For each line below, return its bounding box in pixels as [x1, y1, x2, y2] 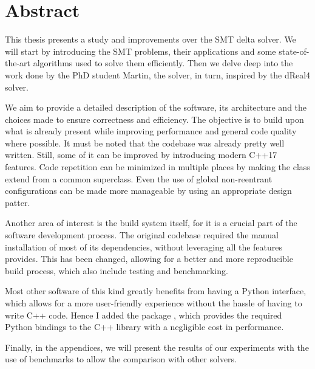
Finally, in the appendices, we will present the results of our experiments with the [5, 340, 309, 353]
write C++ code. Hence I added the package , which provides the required [5, 308, 282, 321]
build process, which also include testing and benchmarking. [5, 264, 228, 277]
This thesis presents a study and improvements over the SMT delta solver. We [5, 33, 296, 46]
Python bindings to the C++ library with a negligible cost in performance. [5, 320, 284, 333]
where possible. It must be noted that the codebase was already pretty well [5, 136, 285, 149]
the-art [5, 57, 31, 69]
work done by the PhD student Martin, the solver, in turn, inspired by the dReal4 [5, 68, 311, 81]
